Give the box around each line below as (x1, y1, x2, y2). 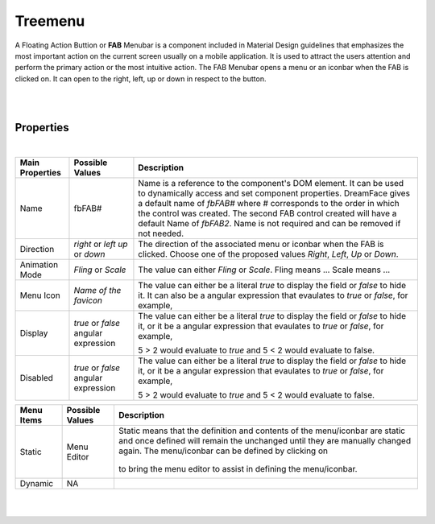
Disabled (19, 372, 54, 383)
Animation (19, 258, 59, 270)
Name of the (73, 284, 122, 295)
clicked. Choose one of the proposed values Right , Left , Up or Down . (138, 248, 399, 259)
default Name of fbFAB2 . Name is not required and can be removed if (138, 217, 401, 229)
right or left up (73, 238, 128, 250)
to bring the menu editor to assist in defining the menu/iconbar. (118, 463, 358, 474)
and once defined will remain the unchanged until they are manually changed (118, 435, 411, 446)
